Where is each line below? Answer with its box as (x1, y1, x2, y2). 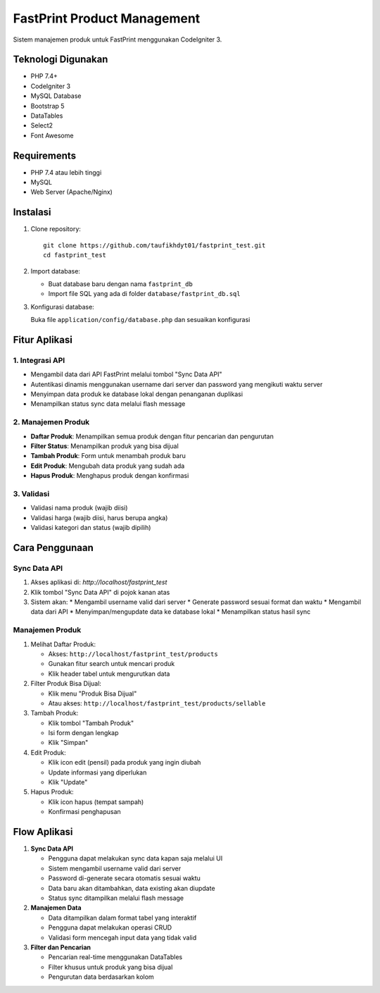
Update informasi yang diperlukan (48, 768, 147, 777)
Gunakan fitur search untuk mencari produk (48, 660, 175, 668)
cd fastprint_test (43, 251, 107, 259)
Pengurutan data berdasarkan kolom (48, 973, 154, 981)
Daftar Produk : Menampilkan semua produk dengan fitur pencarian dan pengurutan (30, 432, 274, 440)
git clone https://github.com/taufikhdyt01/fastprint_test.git (43, 241, 266, 249)
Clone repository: (30, 225, 81, 233)
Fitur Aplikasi (13, 333, 73, 345)
